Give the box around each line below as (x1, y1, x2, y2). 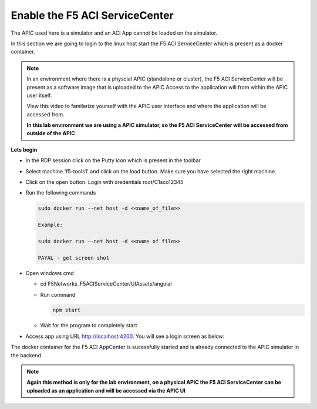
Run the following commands (25, 189, 96, 196)
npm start (52, 307, 81, 314)
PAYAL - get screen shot (38, 254, 110, 261)
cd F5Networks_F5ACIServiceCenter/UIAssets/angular (40, 280, 173, 287)
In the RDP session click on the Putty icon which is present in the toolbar (25, 157, 201, 164)
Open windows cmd (25, 269, 75, 276)
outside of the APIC (26, 130, 76, 137)
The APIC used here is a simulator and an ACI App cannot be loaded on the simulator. (11, 29, 218, 36)
